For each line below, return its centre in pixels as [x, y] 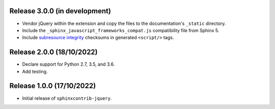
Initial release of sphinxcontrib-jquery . [67, 98]
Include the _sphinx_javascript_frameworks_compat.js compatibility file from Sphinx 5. [121, 30]
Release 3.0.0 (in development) [60, 11]
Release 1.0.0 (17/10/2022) [53, 86]
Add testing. [35, 71]
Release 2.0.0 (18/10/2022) [53, 52]
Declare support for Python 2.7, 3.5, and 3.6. [68, 64]
